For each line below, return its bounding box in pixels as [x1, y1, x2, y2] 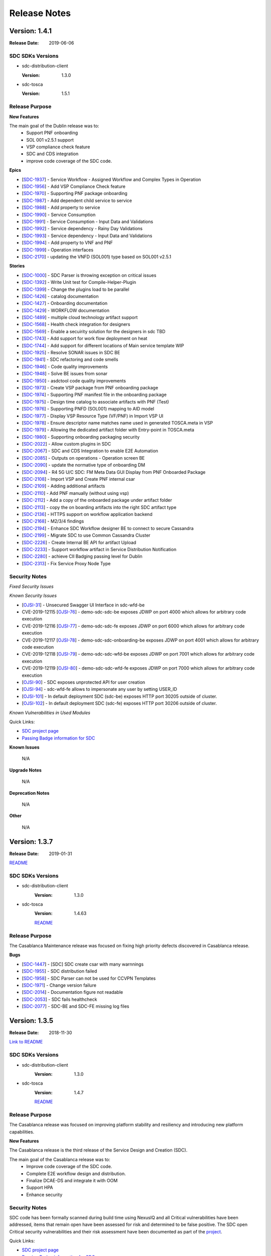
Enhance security [26, 1191, 63, 1198]
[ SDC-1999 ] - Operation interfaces [22, 247, 94, 253]
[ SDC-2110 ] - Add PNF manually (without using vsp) [22, 490, 129, 496]
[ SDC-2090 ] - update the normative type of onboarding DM [22, 462, 146, 468]
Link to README [9, 1039, 43, 1045]
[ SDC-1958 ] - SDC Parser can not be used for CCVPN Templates [22, 975, 156, 981]
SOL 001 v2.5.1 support [26, 137, 74, 143]
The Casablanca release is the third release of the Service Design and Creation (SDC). [9, 1147, 188, 1153]
